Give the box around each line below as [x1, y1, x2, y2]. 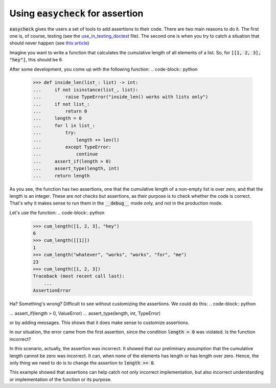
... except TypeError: [33, 144, 112, 150]
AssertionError [33, 288, 71, 293]
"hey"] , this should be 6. [9, 57, 63, 63]
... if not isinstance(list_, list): [33, 87, 139, 93]
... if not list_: [33, 101, 90, 107]
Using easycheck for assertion [9, 8, 144, 19]
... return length [33, 173, 90, 178]
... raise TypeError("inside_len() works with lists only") [33, 94, 209, 100]
